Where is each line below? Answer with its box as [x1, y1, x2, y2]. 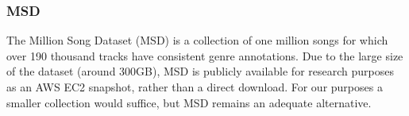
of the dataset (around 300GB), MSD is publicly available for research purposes [6, 63, 394, 79]
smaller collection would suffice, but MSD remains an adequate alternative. [6, 94, 372, 110]
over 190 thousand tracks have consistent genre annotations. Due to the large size [6, 47, 403, 64]
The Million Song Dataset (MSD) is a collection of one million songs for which [6, 32, 388, 48]
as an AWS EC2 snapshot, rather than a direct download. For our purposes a [6, 79, 383, 95]
